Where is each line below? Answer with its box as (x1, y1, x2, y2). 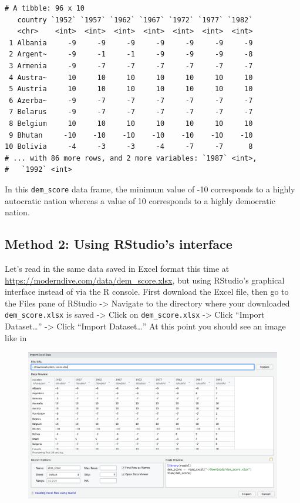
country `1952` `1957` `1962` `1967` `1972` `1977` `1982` (17, 15, 253, 24)
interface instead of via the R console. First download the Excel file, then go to (5, 285, 289, 298)
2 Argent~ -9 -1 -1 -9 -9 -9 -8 (9, 50, 253, 59)
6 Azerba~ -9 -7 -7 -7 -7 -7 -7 (9, 96, 253, 105)
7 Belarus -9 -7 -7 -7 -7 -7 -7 (9, 108, 253, 116)
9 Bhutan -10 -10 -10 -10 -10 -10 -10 (9, 131, 253, 139)
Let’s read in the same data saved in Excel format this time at (5, 262, 230, 274)
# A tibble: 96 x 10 (5, 4, 85, 12)
